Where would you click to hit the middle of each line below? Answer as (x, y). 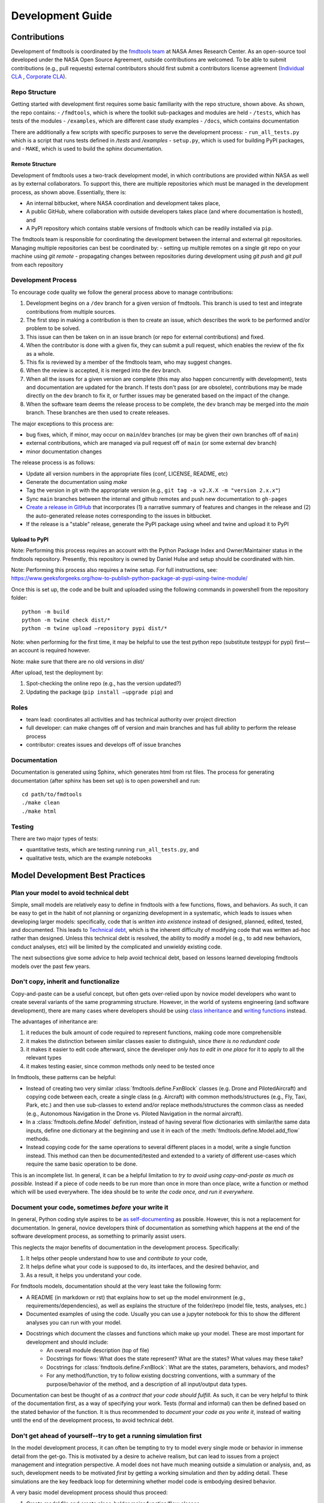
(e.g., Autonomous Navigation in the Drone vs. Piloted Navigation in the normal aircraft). (134, 1113)
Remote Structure (34, 164)
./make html (39, 811)
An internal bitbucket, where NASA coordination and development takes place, (123, 203)
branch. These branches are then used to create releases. (98, 412)
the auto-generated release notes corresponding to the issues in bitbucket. (119, 516)
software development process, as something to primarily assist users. (98, 1236)
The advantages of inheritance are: (55, 1021)
